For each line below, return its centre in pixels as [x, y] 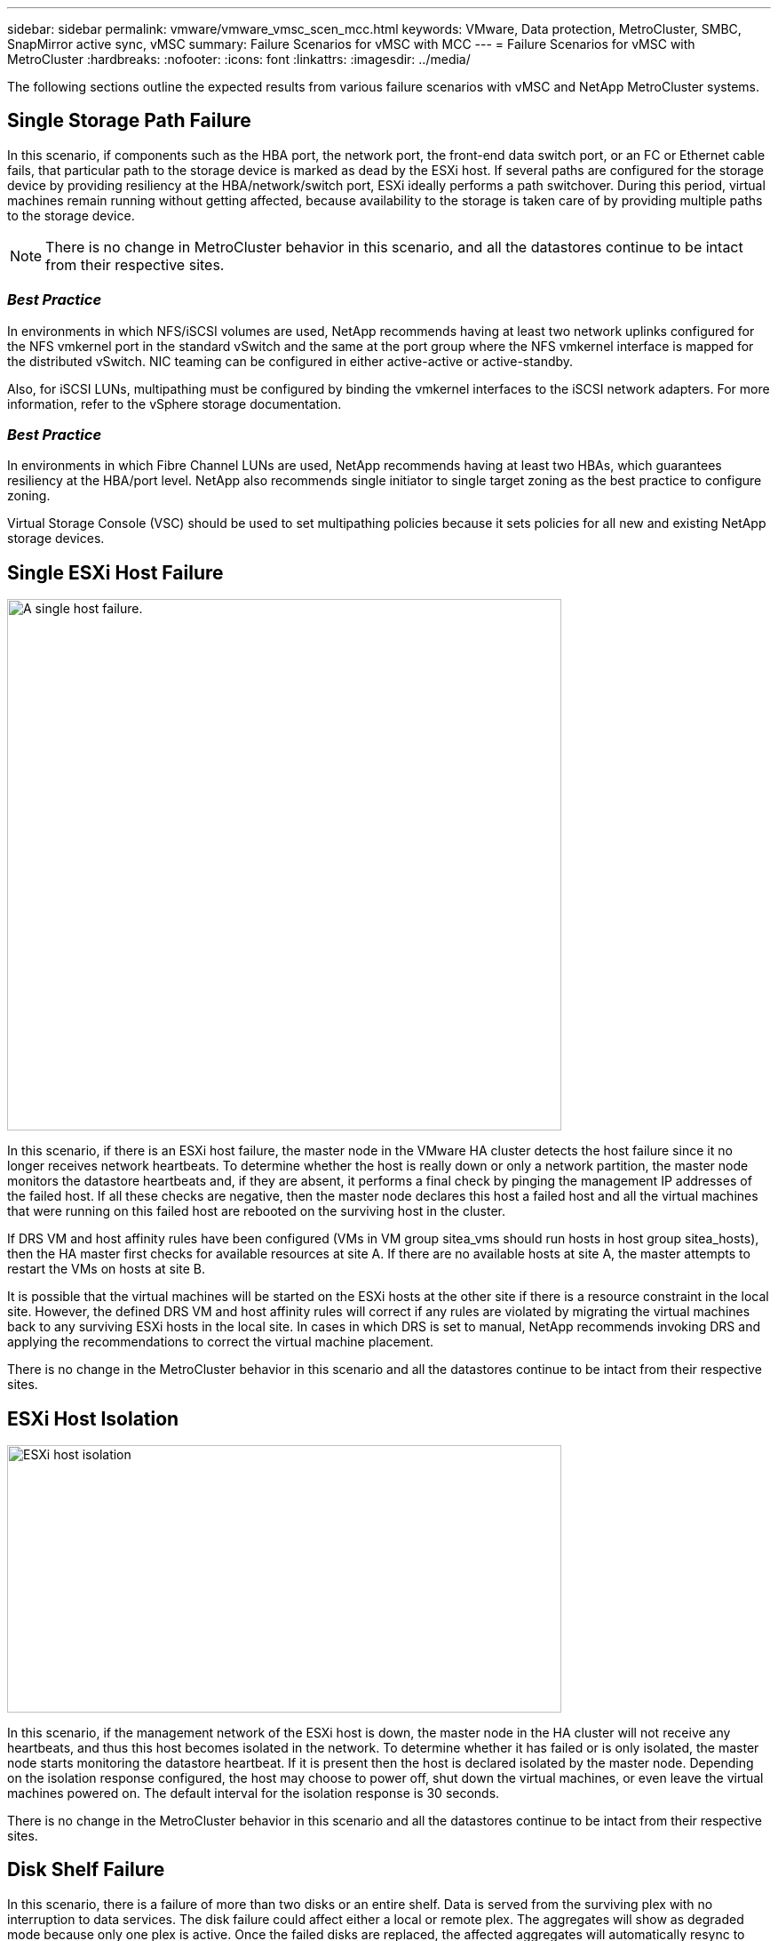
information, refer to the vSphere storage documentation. [175, 403]
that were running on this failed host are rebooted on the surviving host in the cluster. [256, 1211]
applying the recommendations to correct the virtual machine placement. [221, 1342]
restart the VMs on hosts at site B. [107, 1269]
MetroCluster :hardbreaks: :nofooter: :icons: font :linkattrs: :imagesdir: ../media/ [239, 59]
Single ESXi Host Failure [115, 572]
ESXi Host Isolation [93, 1418]
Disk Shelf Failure [86, 1870]
